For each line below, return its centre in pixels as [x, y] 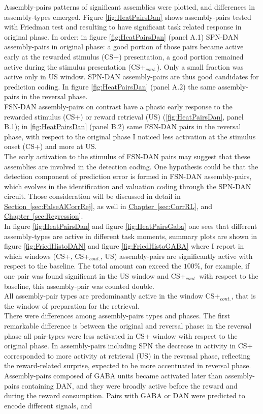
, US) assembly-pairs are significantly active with [177, 256]
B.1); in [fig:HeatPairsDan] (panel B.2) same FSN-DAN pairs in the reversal [123, 126]
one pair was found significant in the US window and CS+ [95, 276]
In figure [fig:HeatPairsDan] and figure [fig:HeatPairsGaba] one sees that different [131, 226]
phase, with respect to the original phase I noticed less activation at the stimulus [130, 136]
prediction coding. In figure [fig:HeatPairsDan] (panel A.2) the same [110, 86]
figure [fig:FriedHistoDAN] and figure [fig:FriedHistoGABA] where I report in [124, 246]
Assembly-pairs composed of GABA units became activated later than [113, 375]
